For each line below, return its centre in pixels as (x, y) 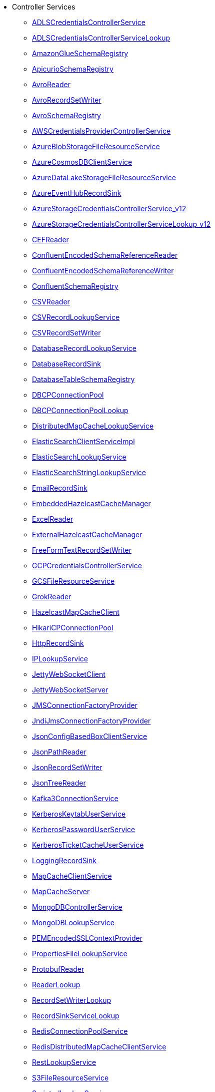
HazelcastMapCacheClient (76, 612)
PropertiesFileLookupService (80, 954)
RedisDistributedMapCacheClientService (99, 1047)
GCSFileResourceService (73, 581)
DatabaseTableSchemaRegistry (83, 379)
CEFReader (50, 240)
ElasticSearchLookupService (79, 457)
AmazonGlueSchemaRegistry (80, 53)
